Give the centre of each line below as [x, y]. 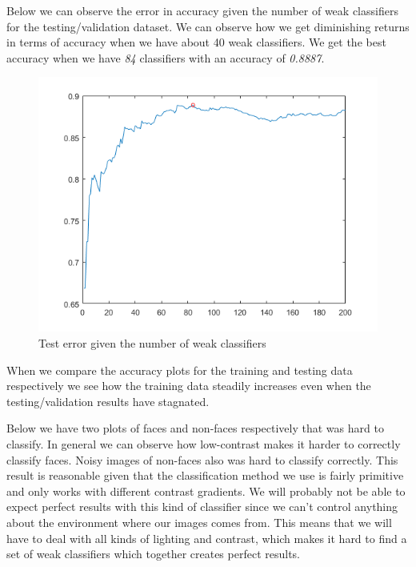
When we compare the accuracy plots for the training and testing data [180, 370]
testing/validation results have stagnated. [108, 401]
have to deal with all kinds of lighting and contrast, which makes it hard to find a [207, 538]
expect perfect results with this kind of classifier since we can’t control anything [202, 507]
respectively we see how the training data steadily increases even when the [189, 386]
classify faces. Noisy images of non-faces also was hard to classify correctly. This [202, 459]
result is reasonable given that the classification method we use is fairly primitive [205, 475]
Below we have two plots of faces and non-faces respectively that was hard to [195, 428]
